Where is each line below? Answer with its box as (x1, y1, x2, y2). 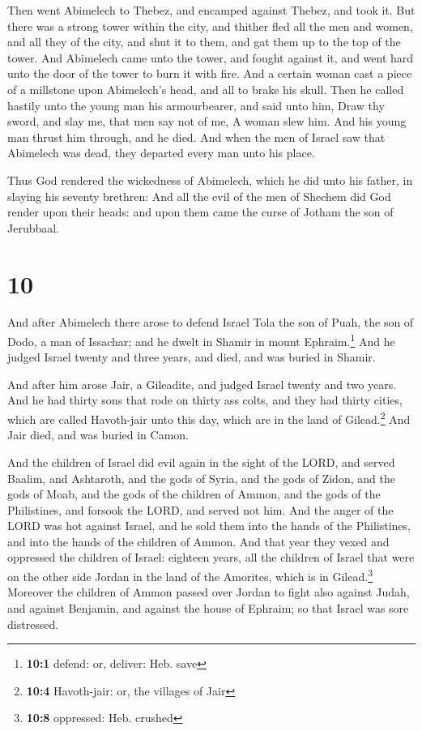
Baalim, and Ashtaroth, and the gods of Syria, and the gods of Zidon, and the (7, 469, 395, 486)
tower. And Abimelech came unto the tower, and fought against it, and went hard (7, 49, 414, 66)
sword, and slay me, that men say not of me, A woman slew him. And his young (7, 113, 407, 130)
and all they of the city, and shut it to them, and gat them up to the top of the (7, 33, 401, 50)
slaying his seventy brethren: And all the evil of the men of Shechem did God (7, 187, 391, 204)
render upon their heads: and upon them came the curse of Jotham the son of (7, 203, 394, 220)
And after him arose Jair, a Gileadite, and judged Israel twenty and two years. (7, 375, 397, 392)
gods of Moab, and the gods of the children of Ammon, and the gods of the (7, 485, 381, 502)
